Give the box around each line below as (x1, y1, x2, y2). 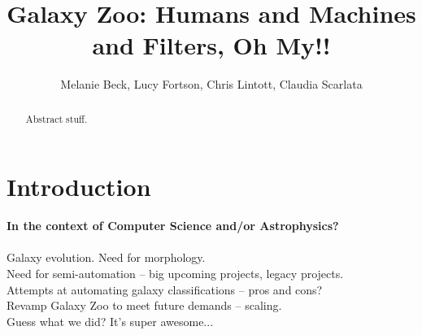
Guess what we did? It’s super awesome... (7, 312, 214, 329)
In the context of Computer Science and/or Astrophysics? (7, 217, 339, 234)
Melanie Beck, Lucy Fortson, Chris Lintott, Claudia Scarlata (60, 76, 363, 93)
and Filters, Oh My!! (92, 28, 331, 62)
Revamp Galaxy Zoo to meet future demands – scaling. (7, 297, 282, 314)
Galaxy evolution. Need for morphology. (7, 249, 206, 266)
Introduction (7, 170, 151, 203)
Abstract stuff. (25, 111, 88, 125)
